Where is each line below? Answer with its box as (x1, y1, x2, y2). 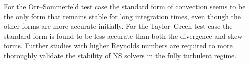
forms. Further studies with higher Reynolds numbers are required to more (4, 40, 233, 51)
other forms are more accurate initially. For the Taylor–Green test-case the (4, 21, 233, 31)
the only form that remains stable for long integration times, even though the (4, 11, 241, 21)
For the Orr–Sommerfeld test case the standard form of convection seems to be (4, 1, 246, 11)
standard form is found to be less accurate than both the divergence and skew (4, 30, 243, 41)
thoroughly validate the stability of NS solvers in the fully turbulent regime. (4, 50, 237, 60)
